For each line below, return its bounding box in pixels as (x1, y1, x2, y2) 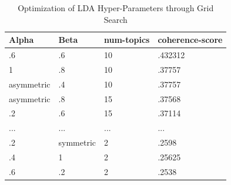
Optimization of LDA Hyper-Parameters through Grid (18, 2, 214, 14)
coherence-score (158, 33, 223, 46)
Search (103, 13, 128, 25)
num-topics (104, 33, 150, 46)
